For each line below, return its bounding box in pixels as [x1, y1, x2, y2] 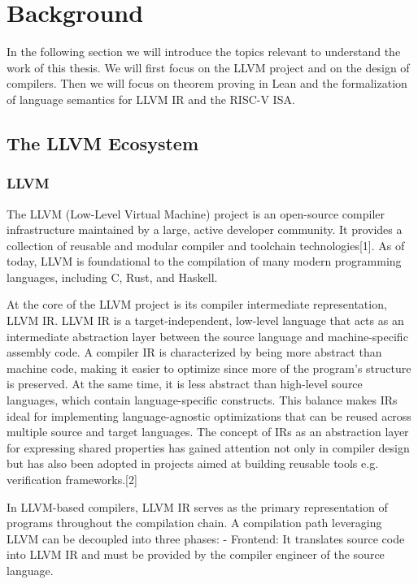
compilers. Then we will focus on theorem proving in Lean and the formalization [7, 75, 407, 92]
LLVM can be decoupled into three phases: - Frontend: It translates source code [7, 530, 405, 547]
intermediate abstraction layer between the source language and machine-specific [7, 327, 408, 344]
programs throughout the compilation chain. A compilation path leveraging [7, 514, 382, 531]
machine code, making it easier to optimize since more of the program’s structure [7, 359, 411, 376]
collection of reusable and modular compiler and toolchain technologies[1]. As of [7, 236, 405, 253]
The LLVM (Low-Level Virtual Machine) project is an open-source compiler [7, 205, 385, 222]
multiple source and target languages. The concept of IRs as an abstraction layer [7, 423, 409, 440]
